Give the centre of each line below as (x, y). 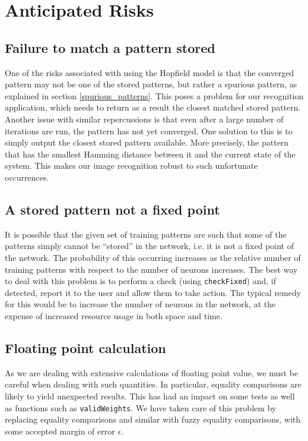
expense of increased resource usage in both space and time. (114, 315)
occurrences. (27, 177)
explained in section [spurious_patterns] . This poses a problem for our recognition (154, 95)
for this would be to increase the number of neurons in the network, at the (140, 304)
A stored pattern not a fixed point (112, 209)
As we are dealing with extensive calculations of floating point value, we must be (152, 372)
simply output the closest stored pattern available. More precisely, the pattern (147, 142)
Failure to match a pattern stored (110, 47)
